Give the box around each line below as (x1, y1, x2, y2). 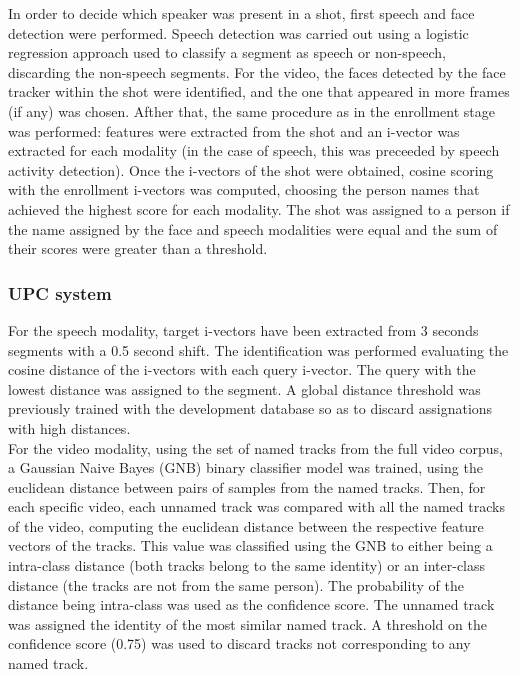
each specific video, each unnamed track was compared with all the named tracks (8, 496, 505, 517)
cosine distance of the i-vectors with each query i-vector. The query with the (8, 359, 476, 380)
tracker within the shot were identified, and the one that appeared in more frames (8, 81, 510, 102)
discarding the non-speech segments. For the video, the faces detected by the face (8, 61, 506, 82)
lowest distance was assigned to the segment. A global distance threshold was (8, 378, 481, 399)
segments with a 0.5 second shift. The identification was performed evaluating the (8, 339, 509, 360)
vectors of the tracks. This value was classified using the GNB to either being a (8, 535, 493, 556)
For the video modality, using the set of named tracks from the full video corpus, (8, 437, 503, 458)
